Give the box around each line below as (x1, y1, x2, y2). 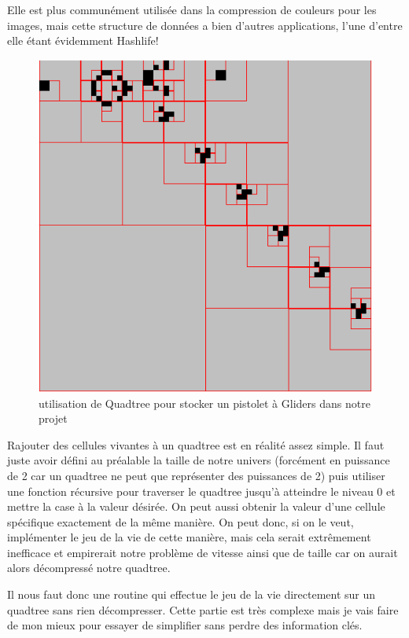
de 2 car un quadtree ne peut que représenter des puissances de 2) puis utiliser (7, 467, 385, 483)
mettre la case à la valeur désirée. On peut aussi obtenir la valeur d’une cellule (7, 498, 385, 515)
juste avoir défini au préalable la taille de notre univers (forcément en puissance (7, 452, 390, 468)
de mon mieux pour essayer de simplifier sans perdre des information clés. (7, 617, 363, 633)
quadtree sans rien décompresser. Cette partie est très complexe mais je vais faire (7, 601, 399, 618)
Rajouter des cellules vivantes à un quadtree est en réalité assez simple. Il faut (7, 436, 385, 453)
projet (39, 410, 68, 427)
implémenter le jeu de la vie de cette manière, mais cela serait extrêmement (7, 529, 371, 545)
